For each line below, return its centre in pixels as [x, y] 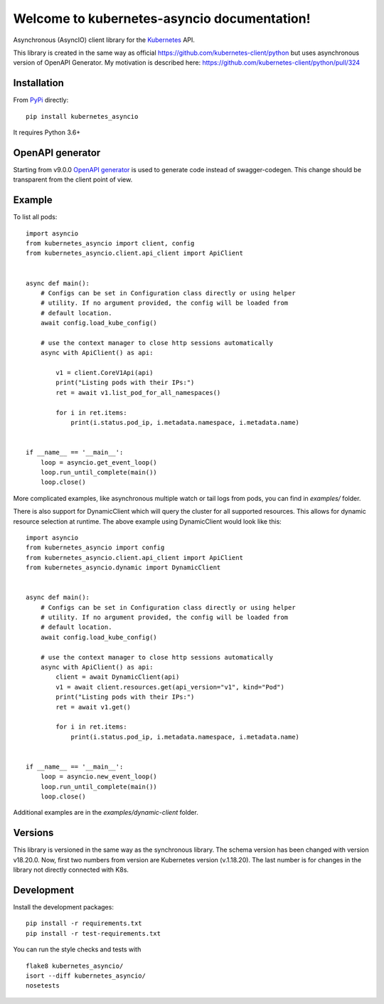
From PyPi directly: [41, 100]
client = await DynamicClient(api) [118, 677]
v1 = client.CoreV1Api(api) [105, 373]
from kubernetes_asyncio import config [95, 548]
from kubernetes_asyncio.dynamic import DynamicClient [123, 568]
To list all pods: [35, 217]
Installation [38, 83]
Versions [33, 833]
